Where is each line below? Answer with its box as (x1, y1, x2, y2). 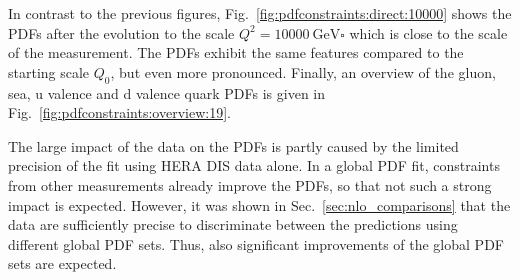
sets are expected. (8, 253, 117, 274)
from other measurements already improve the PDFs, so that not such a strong (8, 174, 492, 195)
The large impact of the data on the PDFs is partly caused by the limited (8, 135, 459, 156)
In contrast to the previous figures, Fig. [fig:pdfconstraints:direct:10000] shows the (8, 3, 512, 23)
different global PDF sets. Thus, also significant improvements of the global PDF (8, 233, 504, 254)
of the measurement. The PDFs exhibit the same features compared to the (8, 42, 464, 63)
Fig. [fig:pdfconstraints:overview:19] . (8, 102, 231, 123)
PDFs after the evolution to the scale (8, 22, 235, 43)
